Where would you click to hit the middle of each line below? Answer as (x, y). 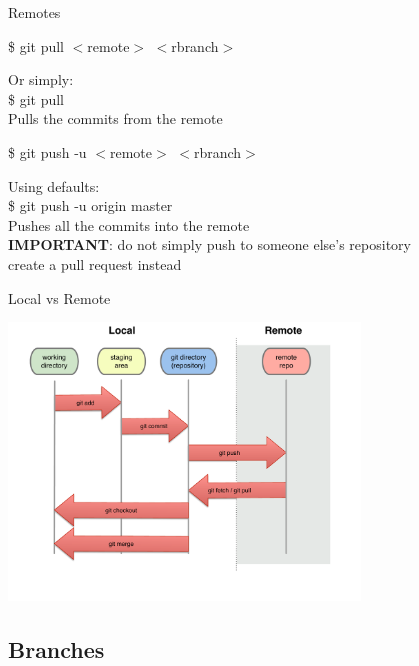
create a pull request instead (95, 263)
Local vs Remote (59, 297)
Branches (56, 648)
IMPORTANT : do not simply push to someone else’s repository (209, 244)
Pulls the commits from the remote (115, 118)
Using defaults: (54, 185)
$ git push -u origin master (90, 205)
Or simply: (41, 79)
